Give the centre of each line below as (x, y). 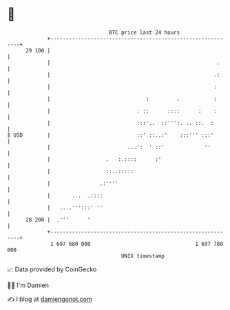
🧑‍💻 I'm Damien (28, 285)
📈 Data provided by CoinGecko (52, 269)
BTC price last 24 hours (145, 32)
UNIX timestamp (143, 256)
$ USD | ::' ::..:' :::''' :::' (111, 135)
